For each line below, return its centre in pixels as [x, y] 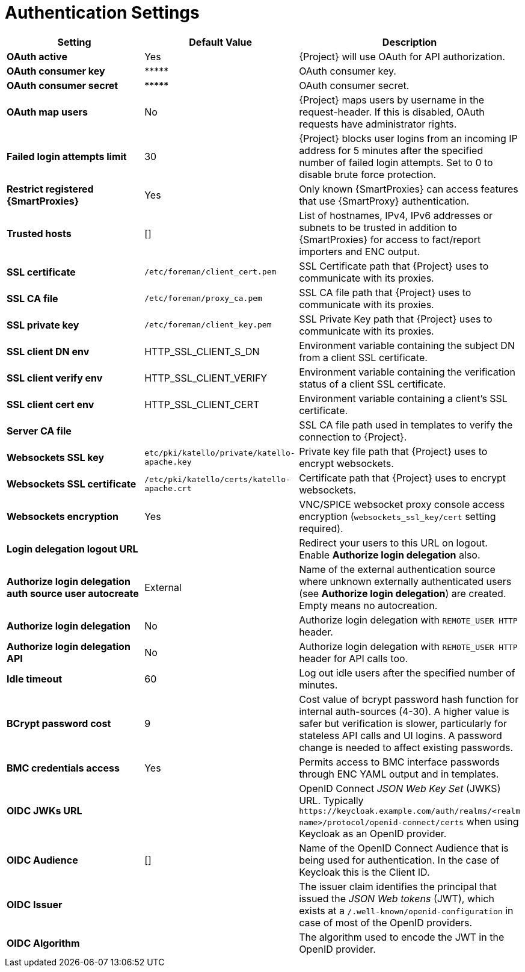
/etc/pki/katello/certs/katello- [217, 479]
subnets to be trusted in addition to [378, 227]
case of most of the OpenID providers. [386, 922]
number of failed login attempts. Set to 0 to [396, 162]
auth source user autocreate [73, 593]
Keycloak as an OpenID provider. [373, 833]
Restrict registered [50, 189]
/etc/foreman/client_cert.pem [210, 272]
